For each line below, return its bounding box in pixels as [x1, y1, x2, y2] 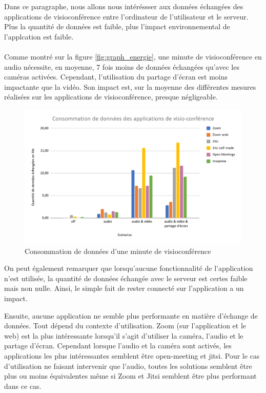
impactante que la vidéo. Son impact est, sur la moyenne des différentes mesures [4, 81, 256, 92]
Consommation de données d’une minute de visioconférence [25, 245, 211, 256]
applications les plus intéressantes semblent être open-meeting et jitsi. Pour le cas [4, 350, 260, 361]
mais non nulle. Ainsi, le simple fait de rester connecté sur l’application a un [4, 283, 244, 293]
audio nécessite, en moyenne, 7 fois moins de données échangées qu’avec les [4, 61, 239, 72]
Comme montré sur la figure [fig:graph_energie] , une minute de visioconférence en [4, 51, 262, 62]
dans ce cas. [4, 380, 42, 391]
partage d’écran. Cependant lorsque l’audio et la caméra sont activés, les [4, 340, 232, 351]
